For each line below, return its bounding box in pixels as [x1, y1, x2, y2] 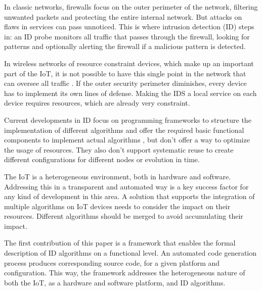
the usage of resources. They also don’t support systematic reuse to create [4, 144, 234, 155]
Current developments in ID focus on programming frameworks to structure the [4, 114, 251, 125]
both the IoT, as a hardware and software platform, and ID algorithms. [4, 277, 226, 287]
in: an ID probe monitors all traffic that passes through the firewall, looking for [4, 31, 250, 41]
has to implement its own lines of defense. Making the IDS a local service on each [4, 87, 257, 98]
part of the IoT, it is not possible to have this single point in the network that [4, 68, 246, 78]
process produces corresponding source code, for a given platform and [4, 257, 220, 268]
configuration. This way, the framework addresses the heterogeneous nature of [4, 267, 245, 278]
